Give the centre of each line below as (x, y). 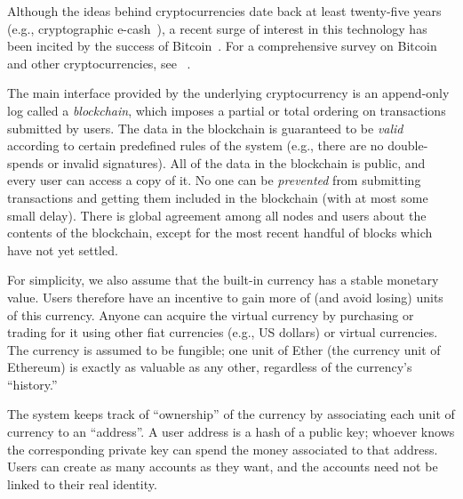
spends (25, 162)
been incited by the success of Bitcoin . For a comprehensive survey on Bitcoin (222, 46)
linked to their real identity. (82, 483)
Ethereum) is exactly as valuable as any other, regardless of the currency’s (210, 367)
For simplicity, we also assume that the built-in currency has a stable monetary (223, 280)
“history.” (32, 384)
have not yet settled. (63, 249)
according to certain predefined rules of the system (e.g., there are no (196, 145)
